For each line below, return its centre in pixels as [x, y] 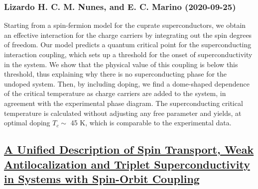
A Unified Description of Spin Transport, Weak [129, 149]
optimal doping [27, 123]
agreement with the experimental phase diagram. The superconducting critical [124, 103]
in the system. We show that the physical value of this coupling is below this [121, 64]
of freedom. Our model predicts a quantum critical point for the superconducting [128, 45]
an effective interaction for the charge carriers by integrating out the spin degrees [128, 35]
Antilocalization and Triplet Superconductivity [127, 164]
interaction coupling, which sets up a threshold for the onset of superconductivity [128, 54]
